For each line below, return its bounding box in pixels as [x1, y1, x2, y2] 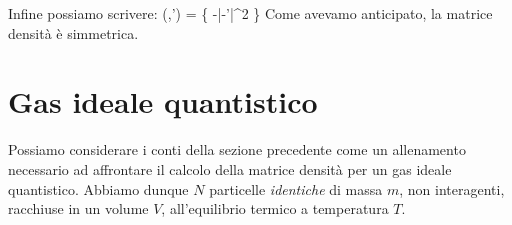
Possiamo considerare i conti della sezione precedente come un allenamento [8, 139, 466, 160]
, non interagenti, [399, 178, 505, 199]
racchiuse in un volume [8, 198, 149, 219]
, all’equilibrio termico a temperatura [161, 198, 389, 219]
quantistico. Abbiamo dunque [8, 178, 189, 199]
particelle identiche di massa [209, 178, 383, 199]
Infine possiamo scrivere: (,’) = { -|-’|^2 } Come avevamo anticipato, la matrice [8, 3, 493, 23]
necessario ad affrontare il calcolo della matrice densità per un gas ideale [8, 158, 452, 179]
